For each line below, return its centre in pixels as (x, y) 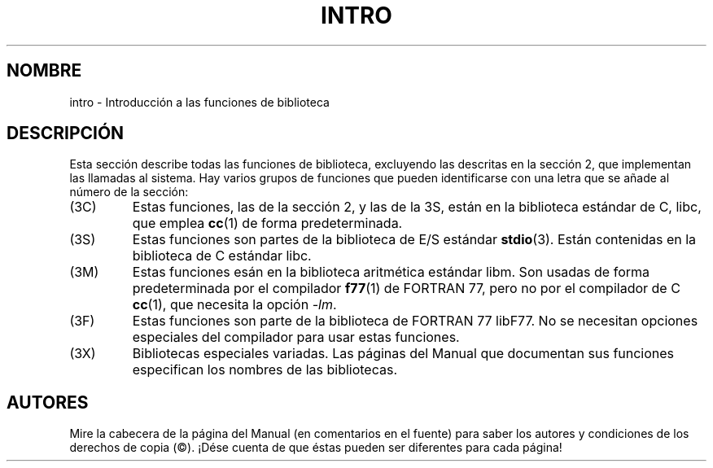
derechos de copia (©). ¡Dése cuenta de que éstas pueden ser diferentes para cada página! (316, 448)
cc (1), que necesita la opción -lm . (234, 305)
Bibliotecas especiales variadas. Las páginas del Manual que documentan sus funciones (403, 354)
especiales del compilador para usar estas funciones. (296, 337)
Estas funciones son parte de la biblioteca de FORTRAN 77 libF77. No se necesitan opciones (415, 321)
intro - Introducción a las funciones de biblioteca (199, 102)
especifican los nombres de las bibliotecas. (265, 370)
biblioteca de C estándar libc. (222, 256)
